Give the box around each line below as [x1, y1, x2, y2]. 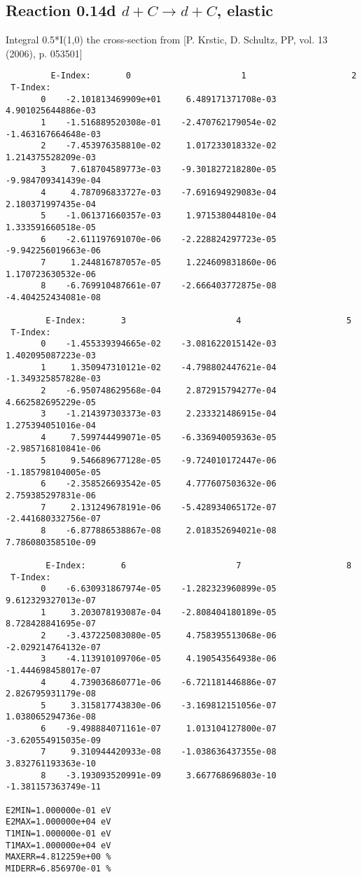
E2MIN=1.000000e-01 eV [6, 805, 111, 815]
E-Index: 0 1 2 [50, 71, 357, 81]
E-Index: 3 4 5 [46, 316, 351, 326]
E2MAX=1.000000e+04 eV [6, 817, 111, 827]
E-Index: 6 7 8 [46, 560, 351, 570]
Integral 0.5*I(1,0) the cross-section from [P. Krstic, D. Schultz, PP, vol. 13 [6, 32, 328, 47]
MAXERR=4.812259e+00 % [6, 852, 111, 862]
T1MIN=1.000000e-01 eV [6, 829, 111, 839]
